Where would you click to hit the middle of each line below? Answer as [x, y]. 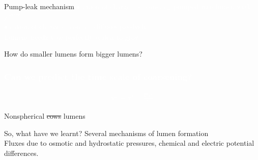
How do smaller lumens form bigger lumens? [73, 54]
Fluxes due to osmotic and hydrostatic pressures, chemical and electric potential [129, 143]
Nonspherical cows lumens [45, 115]
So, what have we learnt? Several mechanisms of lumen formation [106, 133]
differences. [21, 153]
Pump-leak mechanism [39, 6]
